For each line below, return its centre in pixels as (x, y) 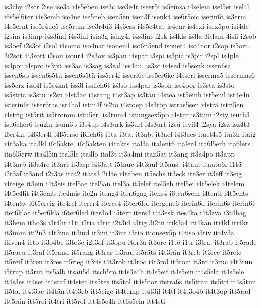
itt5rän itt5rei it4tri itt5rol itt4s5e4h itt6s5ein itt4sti (85, 301)
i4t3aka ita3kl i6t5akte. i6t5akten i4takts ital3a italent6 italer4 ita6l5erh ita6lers (127, 144)
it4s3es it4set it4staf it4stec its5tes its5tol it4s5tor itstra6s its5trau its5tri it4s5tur (130, 281)
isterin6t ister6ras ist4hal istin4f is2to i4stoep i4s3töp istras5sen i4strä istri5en (124, 104)
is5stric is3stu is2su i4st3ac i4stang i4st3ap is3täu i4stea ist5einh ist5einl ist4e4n (127, 95)
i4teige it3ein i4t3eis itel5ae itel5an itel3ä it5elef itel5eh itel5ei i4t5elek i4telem (124, 183)
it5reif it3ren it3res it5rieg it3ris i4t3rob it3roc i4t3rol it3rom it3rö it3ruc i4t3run (128, 262)
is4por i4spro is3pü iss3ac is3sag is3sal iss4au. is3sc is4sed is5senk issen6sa (118, 65)
